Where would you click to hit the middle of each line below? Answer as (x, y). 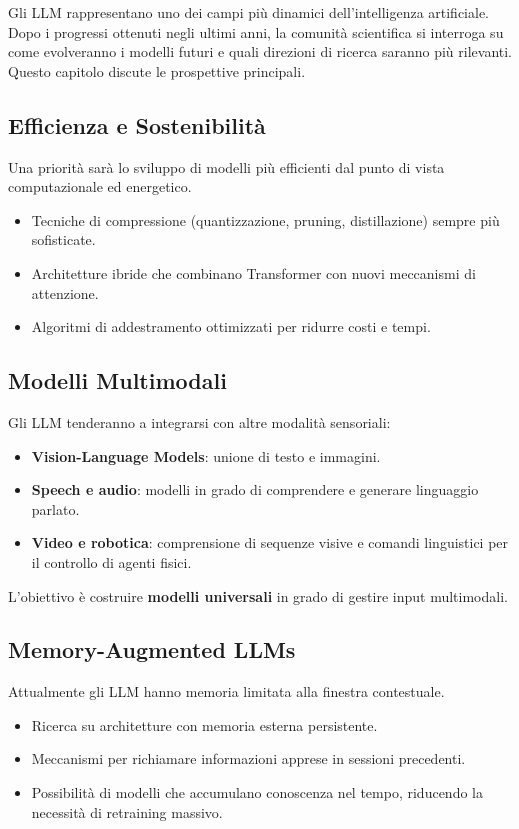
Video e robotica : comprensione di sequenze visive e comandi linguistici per (270, 542)
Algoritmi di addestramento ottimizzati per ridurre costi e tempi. (231, 326)
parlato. (55, 508)
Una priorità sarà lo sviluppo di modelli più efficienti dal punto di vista (226, 166)
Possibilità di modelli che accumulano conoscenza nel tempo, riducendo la (257, 792)
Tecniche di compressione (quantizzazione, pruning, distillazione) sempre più (265, 219)
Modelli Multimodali (117, 380)
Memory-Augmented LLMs (152, 649)
